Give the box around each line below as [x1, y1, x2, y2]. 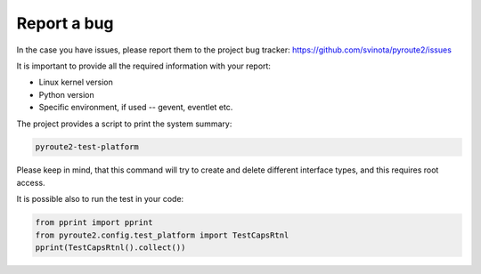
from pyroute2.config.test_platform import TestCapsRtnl [35, 230, 289, 240]
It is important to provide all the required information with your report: [16, 60, 272, 71]
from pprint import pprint [35, 218, 153, 228]
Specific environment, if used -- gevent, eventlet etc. [38, 102, 233, 113]
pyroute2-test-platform [35, 142, 140, 152]
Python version [38, 89, 94, 100]
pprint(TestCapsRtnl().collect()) [35, 243, 186, 253]
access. [16, 177, 45, 188]
